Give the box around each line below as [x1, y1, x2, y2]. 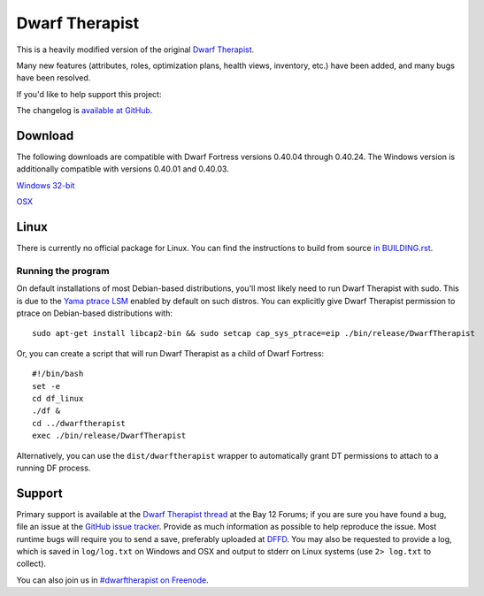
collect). [16, 558, 47, 569]
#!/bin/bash [32, 369, 84, 379]
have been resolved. [16, 73, 91, 83]
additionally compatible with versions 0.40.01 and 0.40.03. [16, 164, 229, 174]
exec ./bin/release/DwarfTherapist [32, 431, 187, 441]
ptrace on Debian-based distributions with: [16, 308, 173, 318]
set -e [32, 381, 61, 391]
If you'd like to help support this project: [16, 88, 162, 99]
